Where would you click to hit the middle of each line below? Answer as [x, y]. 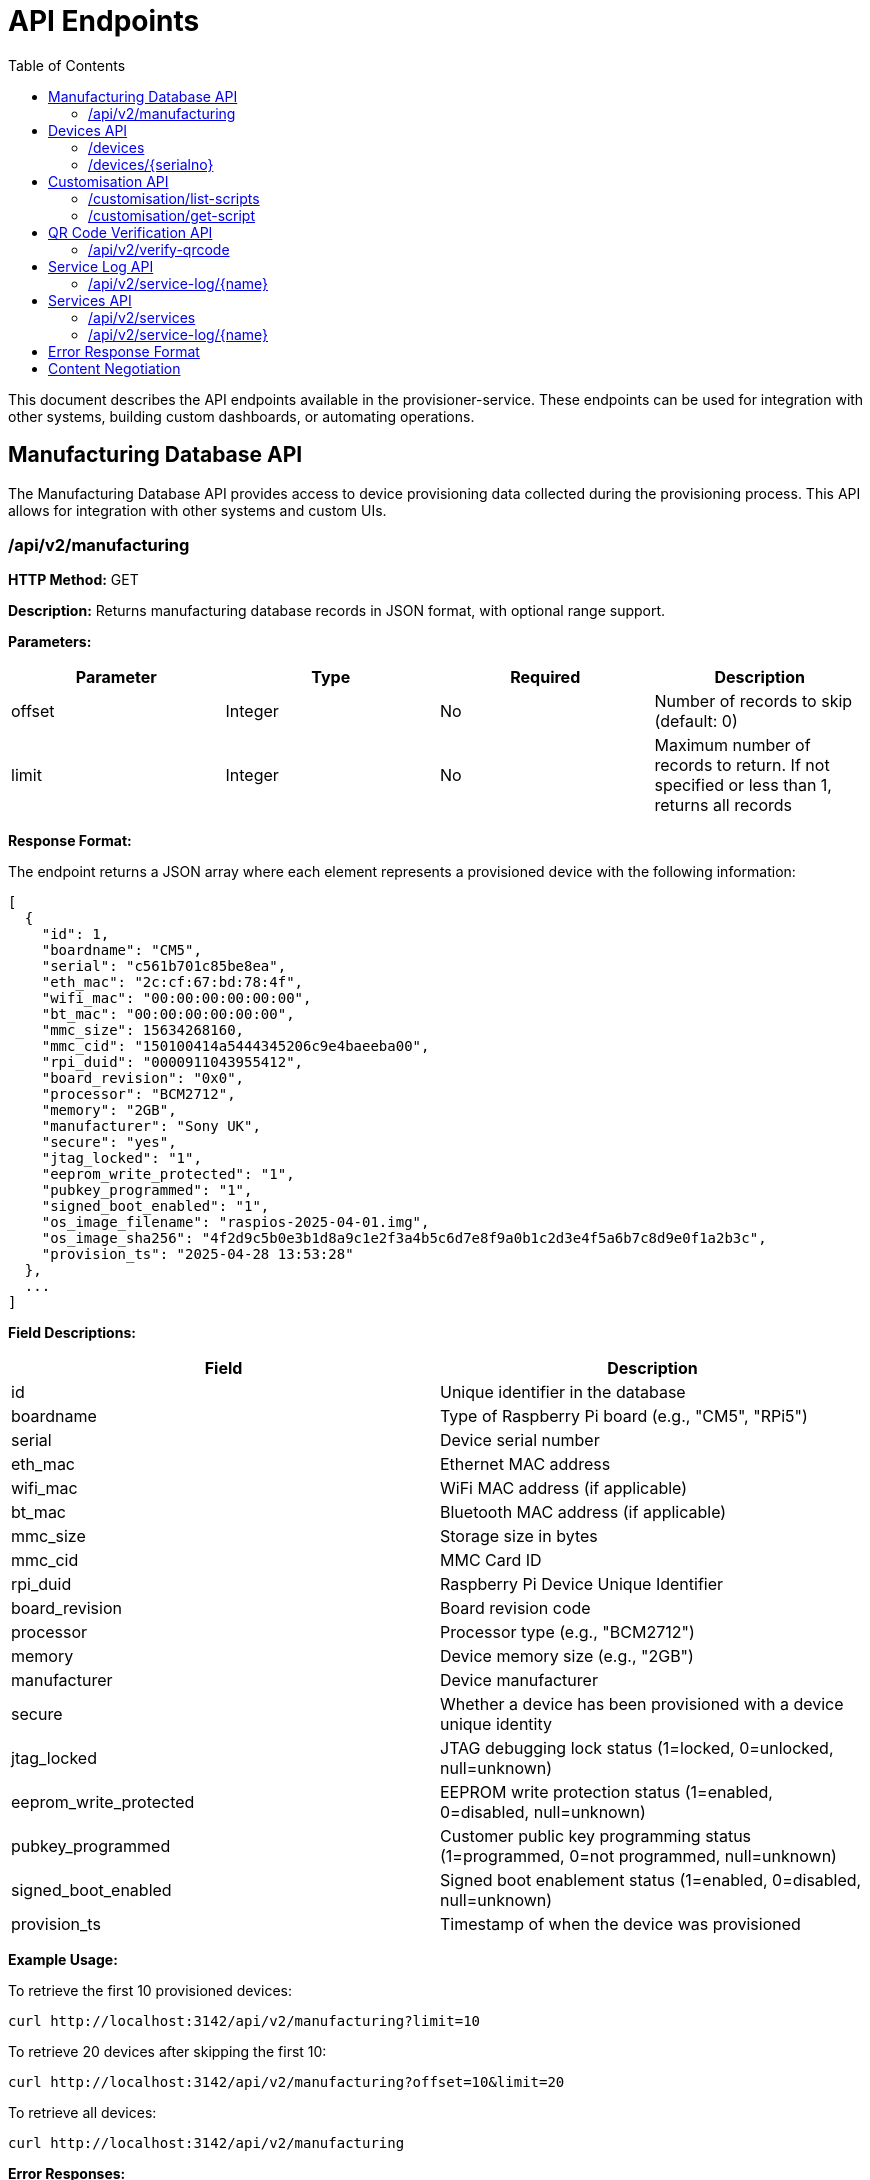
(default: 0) [696, 721]
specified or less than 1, [743, 785]
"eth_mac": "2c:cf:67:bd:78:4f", [172, 982]
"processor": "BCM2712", [138, 1094]
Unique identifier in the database [563, 1392]
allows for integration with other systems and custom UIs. [197, 510]
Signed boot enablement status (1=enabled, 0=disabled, [651, 1880]
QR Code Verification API [130, 232]
